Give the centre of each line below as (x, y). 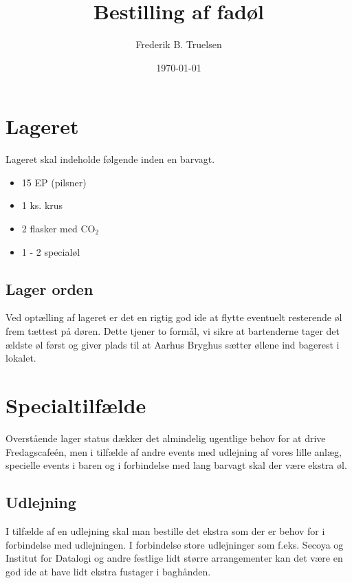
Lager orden (49, 288)
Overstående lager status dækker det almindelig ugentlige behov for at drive (166, 438)
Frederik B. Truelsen (179, 44)
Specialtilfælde (76, 405)
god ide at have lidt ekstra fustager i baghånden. (108, 571)
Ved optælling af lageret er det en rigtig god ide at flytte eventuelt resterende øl (174, 317)
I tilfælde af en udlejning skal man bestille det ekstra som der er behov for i (165, 530)
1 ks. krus (42, 205)
